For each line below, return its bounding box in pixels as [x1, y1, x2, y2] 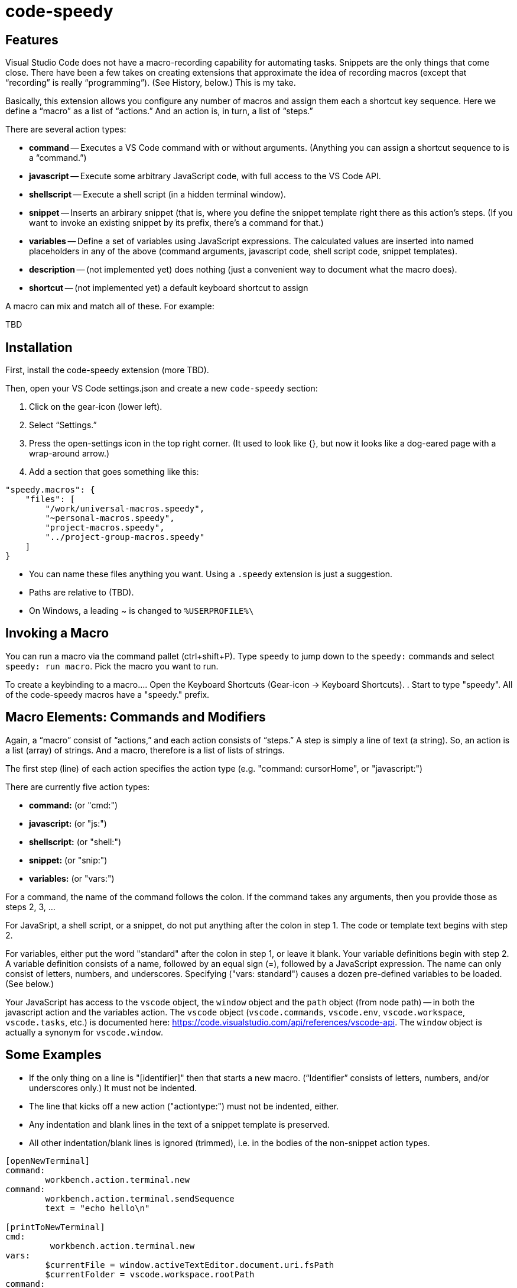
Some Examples [5, 1047, 102, 1063]
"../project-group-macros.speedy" [45, 532, 205, 542]
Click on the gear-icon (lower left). [29, 402, 162, 412]
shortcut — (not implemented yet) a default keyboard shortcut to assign [29, 283, 308, 293]
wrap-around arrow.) [29, 448, 110, 459]
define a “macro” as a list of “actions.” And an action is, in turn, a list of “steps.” [5, 106, 313, 116]
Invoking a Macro [5, 626, 109, 641]
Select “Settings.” [29, 420, 97, 431]
